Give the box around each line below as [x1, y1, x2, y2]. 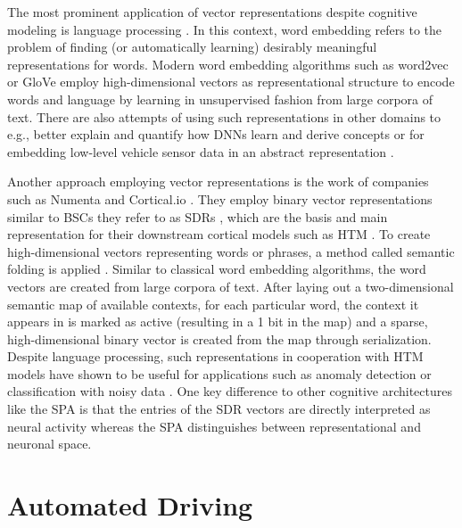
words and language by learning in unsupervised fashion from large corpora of [7, 89, 433, 108]
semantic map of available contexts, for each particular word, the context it [7, 294, 419, 313]
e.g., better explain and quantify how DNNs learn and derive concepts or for [7, 125, 425, 144]
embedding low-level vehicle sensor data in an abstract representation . [7, 142, 394, 161]
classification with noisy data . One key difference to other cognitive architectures [7, 382, 453, 400]
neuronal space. [7, 434, 92, 453]
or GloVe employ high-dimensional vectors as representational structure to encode [7, 72, 455, 91]
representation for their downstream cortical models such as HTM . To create [7, 225, 431, 243]
